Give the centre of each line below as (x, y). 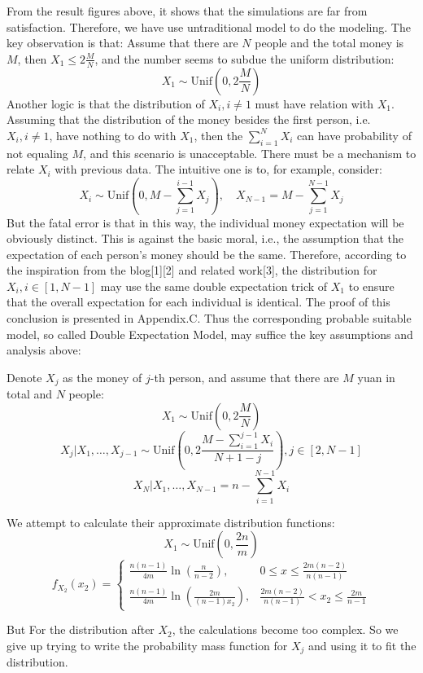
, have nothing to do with (113, 135)
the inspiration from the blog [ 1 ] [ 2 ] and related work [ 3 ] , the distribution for (192, 270)
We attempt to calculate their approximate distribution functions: (171, 522)
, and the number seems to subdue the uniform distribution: (244, 58)
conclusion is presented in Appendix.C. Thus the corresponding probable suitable (209, 318)
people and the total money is (329, 43)
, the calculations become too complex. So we (285, 629)
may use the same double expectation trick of (214, 286)
